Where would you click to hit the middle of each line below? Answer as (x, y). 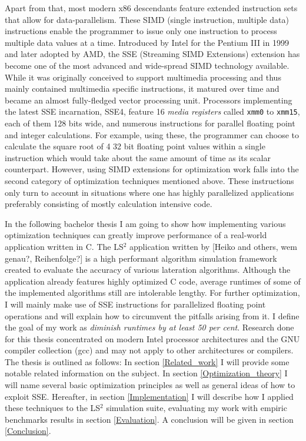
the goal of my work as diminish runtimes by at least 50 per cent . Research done (149, 327)
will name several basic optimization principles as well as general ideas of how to (150, 385)
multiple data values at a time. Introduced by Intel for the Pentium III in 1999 (147, 42)
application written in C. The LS (64, 246)
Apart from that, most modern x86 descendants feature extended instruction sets (151, 8)
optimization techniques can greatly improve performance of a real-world (136, 235)
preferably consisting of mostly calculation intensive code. (109, 204)
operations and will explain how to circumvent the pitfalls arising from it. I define (152, 315)
